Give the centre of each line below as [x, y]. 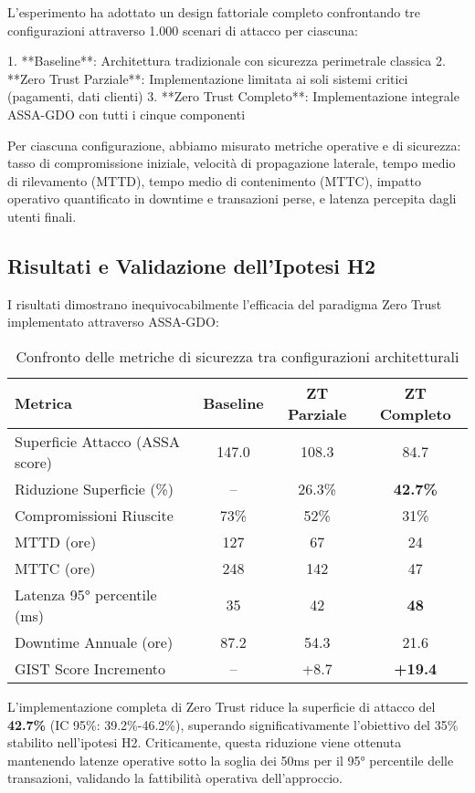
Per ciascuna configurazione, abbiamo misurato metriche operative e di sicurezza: [234, 145]
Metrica [43, 403]
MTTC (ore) [55, 568]
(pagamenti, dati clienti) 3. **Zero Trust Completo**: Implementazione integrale [233, 96]
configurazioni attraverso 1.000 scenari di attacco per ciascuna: [183, 30]
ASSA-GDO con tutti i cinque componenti [127, 114]
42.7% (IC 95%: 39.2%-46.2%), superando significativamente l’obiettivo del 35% [233, 724]
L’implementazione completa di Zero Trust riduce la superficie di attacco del [222, 706]
